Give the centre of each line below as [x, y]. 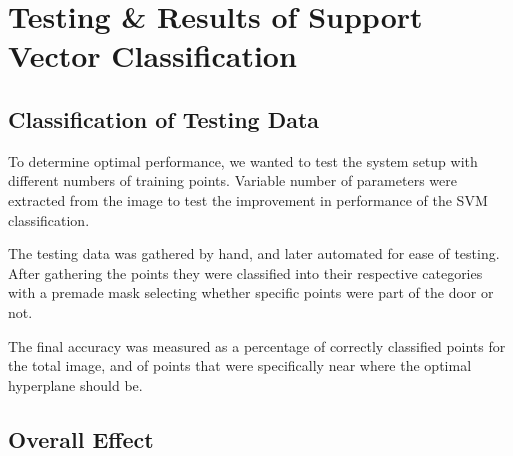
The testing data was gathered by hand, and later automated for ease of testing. [254, 253]
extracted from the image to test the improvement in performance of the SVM [248, 199]
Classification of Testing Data [164, 118]
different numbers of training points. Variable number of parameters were [232, 180]
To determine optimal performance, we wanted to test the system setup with [243, 160]
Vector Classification [152, 55]
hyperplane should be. [75, 384]
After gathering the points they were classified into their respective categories [245, 272]
